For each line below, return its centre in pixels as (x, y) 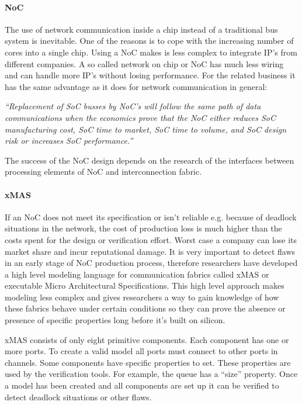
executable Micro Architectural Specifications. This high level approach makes (145, 285)
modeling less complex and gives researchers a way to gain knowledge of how (142, 297)
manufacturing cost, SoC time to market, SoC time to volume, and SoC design (146, 129)
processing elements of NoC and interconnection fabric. (103, 172)
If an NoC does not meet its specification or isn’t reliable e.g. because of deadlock (151, 217)
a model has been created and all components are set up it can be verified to (142, 385)
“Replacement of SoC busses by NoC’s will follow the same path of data (133, 106)
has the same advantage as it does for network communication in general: (136, 86)
